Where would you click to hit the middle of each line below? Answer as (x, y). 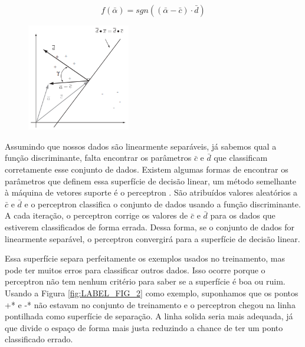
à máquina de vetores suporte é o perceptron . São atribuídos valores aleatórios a (151, 192)
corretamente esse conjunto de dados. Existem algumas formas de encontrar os (147, 169)
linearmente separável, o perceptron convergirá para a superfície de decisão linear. (152, 238)
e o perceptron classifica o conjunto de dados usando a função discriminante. (163, 204)
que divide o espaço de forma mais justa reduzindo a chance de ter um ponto (144, 327)
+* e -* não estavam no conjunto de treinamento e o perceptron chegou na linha (150, 304)
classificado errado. (39, 339)
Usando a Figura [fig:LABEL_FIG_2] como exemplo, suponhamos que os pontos (152, 293)
